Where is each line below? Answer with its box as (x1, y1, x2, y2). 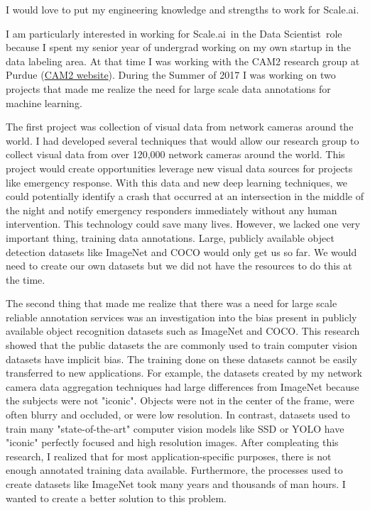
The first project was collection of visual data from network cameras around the (6, 119, 354, 134)
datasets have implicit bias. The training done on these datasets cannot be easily (6, 351, 357, 366)
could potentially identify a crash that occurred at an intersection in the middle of (6, 189, 364, 204)
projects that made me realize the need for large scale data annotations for (6, 81, 331, 96)
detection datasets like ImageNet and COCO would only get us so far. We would (6, 244, 357, 259)
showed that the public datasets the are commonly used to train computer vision (6, 338, 358, 353)
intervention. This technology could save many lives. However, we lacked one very (6, 216, 361, 231)
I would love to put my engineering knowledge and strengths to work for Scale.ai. (6, 2, 359, 16)
